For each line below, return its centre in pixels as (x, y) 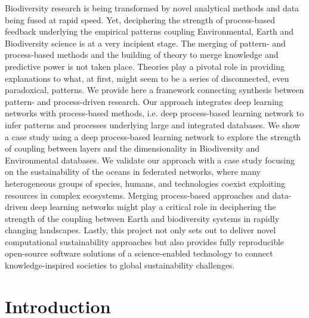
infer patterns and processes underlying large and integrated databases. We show (153, 124)
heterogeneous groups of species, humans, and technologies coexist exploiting (145, 183)
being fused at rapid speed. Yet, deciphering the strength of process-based (140, 19)
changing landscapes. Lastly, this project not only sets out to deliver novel (140, 230)
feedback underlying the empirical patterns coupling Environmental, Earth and (149, 31)
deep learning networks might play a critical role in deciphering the (153, 207)
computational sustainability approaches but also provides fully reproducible (145, 241)
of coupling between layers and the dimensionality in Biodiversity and (132, 148)
